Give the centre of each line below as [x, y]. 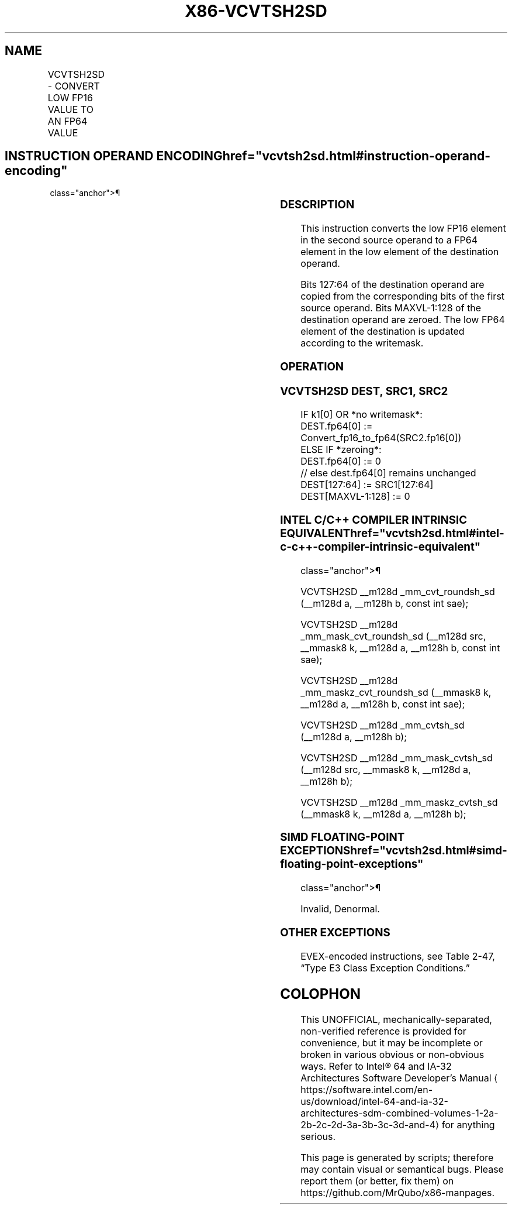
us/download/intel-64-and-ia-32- [374, 1102]
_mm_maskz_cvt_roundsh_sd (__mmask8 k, [396, 692]
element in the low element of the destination [400, 252]
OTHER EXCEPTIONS [335, 932]
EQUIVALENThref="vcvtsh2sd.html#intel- [392, 534]
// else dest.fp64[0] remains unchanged [388, 473]
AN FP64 [68, 121]
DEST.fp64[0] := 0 [341, 461]
